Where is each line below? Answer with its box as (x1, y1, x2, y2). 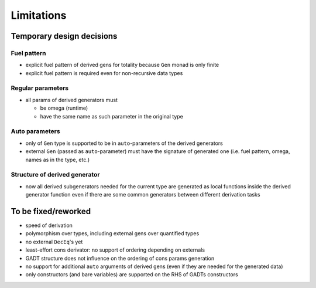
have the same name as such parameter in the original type (40, 113, 184, 120)
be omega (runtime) (40, 104, 88, 111)
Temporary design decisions (11, 31, 118, 41)
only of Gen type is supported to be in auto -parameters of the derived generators (25, 140, 224, 147)
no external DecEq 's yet (25, 238, 83, 245)
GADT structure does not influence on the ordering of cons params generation (25, 255, 215, 262)
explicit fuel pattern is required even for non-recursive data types (25, 69, 183, 76)
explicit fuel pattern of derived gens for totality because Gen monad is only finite (25, 62, 219, 69)
